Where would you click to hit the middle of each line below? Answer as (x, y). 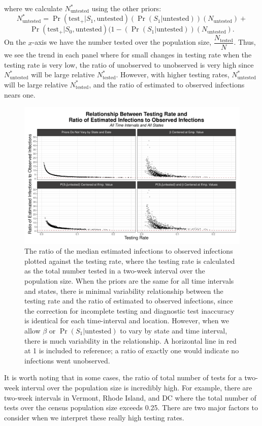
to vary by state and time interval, (174, 331)
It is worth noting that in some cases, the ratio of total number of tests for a (123, 377)
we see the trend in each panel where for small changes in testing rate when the (128, 55)
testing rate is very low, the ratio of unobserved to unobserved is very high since (129, 64)
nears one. (20, 94)
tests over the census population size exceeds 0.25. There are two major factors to (131, 407)
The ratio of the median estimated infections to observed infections (129, 251)
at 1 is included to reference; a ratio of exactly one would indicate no (132, 351)
